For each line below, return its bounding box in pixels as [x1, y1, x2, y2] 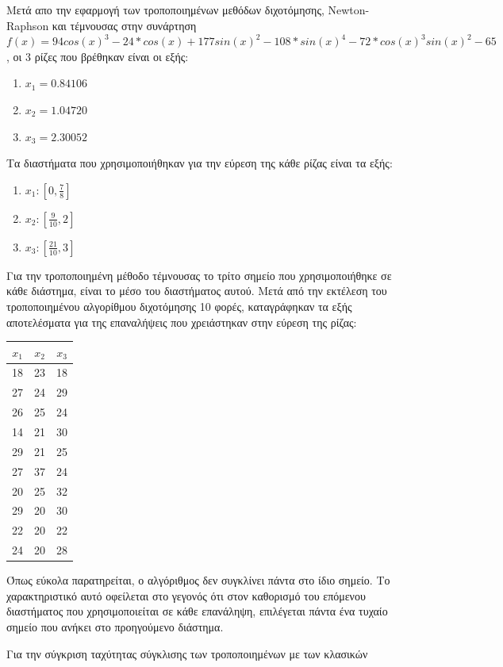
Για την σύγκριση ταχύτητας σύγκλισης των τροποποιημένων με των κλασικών [6, 645, 368, 661]
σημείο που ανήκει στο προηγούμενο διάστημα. [6, 618, 224, 634]
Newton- [328, 2, 370, 17]
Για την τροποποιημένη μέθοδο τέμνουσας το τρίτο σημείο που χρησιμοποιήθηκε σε [6, 266, 392, 283]
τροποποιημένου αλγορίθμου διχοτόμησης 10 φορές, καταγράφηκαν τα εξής [6, 297, 352, 314]
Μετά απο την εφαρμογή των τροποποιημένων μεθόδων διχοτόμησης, [6, 2, 324, 17]
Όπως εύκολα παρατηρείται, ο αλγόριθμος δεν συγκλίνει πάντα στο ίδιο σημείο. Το [6, 572, 390, 588]
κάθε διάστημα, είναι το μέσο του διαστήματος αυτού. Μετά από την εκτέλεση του [6, 282, 387, 299]
